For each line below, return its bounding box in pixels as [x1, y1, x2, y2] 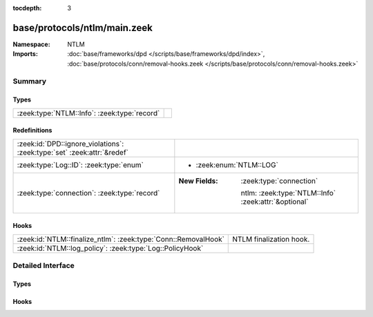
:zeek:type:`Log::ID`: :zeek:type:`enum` [17, 160, 144, 169]
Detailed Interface [12, 261, 75, 271]
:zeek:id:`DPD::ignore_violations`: [17, 139, 124, 148]
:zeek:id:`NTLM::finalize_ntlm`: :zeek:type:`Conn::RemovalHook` [17, 234, 224, 244]
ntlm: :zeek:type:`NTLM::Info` [240, 188, 336, 198]
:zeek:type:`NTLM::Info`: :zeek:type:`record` [17, 108, 160, 117]
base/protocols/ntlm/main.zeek [12, 21, 153, 34]
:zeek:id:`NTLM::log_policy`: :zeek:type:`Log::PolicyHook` [17, 243, 204, 253]
